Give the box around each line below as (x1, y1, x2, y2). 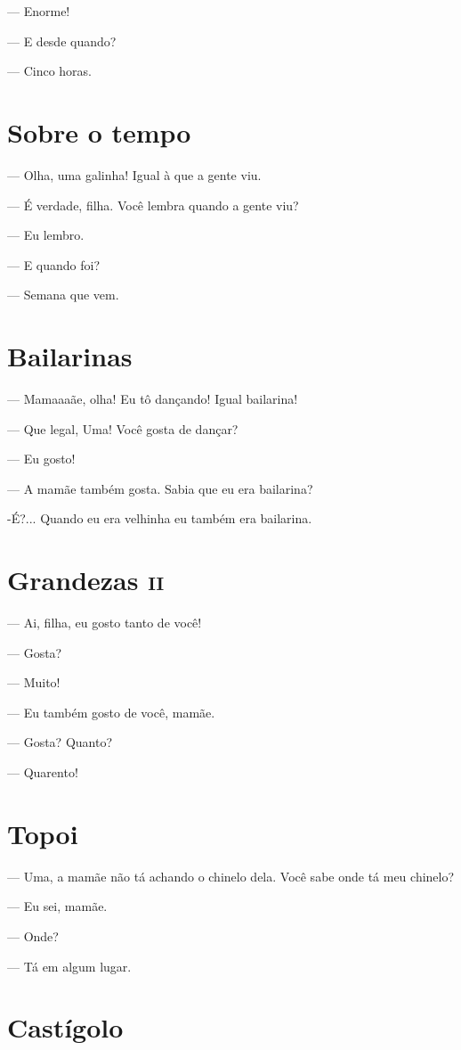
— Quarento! (7, 763, 78, 782)
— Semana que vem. (7, 285, 119, 304)
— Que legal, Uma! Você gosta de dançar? (7, 419, 239, 438)
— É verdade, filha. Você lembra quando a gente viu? (7, 195, 299, 214)
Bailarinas (7, 338, 133, 374)
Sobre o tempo (7, 113, 191, 150)
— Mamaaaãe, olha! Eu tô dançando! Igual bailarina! (7, 390, 298, 407)
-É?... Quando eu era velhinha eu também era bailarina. (7, 509, 312, 528)
